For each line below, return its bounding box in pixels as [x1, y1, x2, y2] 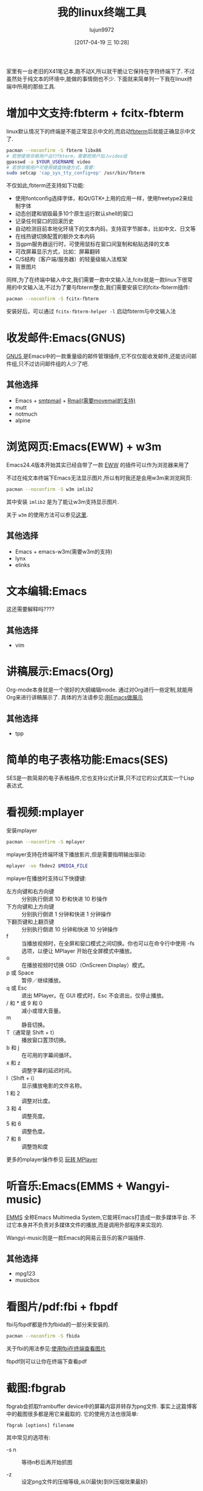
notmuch [15, 410, 38, 417]
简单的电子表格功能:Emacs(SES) [6, 753, 168, 767]
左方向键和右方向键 [6, 887, 55, 895]
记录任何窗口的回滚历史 [15, 217, 74, 225]
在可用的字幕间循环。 [21, 1051, 75, 1059]
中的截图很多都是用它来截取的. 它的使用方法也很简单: [6, 1410, 139, 1418]
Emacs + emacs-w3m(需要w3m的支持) [15, 548, 113, 555]
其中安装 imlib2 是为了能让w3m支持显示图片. [6, 498, 119, 505]
